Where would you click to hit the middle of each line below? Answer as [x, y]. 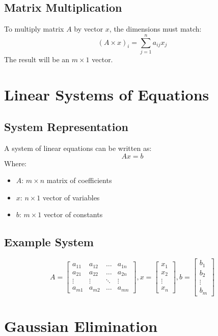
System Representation [66, 127]
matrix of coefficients [79, 180]
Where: [15, 163]
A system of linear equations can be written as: [78, 148]
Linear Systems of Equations [107, 94]
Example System [49, 242]
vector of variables [71, 197]
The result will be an [37, 59]
